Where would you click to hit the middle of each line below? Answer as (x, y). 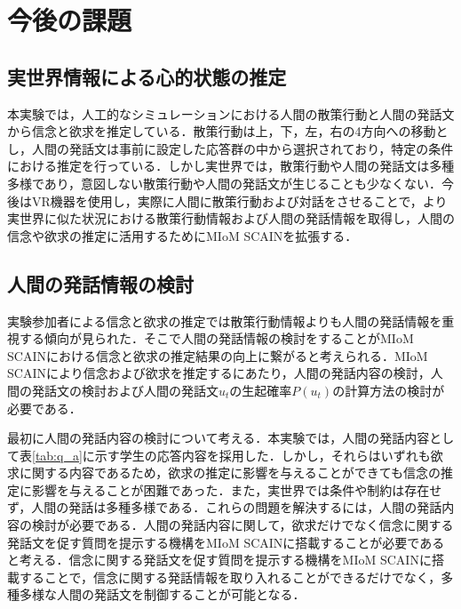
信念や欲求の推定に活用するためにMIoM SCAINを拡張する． (183, 235)
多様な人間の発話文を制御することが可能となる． (162, 594)
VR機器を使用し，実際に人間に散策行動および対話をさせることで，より (239, 200)
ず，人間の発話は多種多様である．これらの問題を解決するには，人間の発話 (225, 507)
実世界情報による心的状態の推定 (147, 76)
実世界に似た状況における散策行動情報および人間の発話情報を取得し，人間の (231, 218)
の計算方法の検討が (389, 390)
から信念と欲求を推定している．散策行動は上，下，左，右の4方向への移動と (228, 131)
